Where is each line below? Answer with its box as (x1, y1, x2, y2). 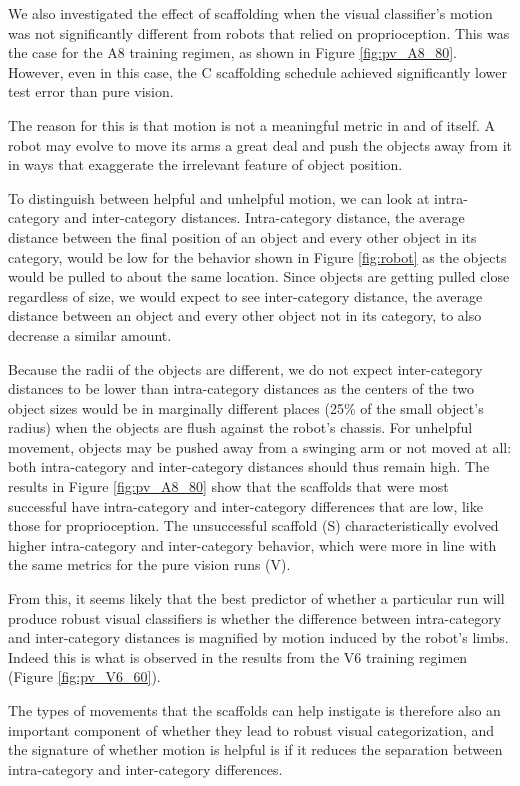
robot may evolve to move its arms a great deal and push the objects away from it (8, 134, 513, 155)
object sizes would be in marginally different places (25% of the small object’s (8, 397, 484, 418)
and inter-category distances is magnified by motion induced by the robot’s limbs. (8, 627, 509, 648)
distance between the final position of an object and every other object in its (8, 226, 477, 247)
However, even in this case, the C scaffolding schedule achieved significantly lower (8, 61, 507, 82)
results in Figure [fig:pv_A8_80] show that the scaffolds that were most (8, 476, 449, 497)
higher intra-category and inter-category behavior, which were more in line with (8, 534, 497, 555)
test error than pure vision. (8, 81, 174, 102)
